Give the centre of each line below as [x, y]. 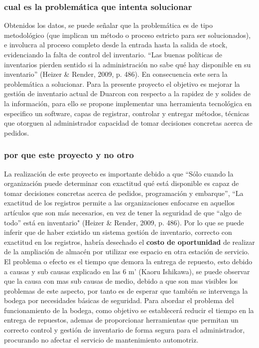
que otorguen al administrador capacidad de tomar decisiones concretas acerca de [128, 123]
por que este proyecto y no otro [69, 155]
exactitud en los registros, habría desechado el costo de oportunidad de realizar [129, 242]
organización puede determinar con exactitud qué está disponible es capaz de [122, 183]
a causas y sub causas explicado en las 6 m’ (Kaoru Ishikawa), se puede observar [127, 271]
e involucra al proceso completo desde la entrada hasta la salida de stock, [116, 45]
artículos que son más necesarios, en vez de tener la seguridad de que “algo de [123, 212]
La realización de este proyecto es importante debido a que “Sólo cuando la [119, 173]
